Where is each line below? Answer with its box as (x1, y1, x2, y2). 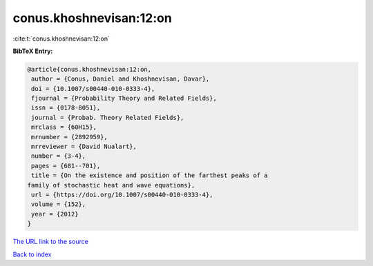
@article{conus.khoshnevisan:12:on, (27, 65, 152, 73)
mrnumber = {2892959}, (31, 133, 108, 141)
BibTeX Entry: (12, 47, 53, 55)
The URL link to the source (12, 238, 89, 246)
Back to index (12, 250, 52, 258)
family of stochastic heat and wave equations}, (27, 181, 195, 189)
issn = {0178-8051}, (31, 104, 101, 112)
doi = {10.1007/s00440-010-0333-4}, (31, 85, 155, 92)
